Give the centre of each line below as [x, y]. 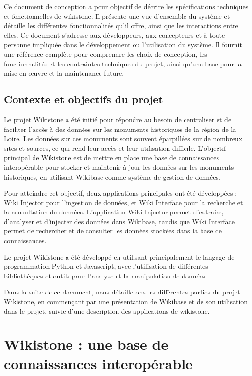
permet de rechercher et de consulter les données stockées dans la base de [113, 231]
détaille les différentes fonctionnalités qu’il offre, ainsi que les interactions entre [121, 25]
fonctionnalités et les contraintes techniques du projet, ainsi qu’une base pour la [123, 63]
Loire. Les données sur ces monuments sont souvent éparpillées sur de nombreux [123, 139]
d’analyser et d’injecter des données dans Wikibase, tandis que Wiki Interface [119, 221]
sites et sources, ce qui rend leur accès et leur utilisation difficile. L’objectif [115, 148]
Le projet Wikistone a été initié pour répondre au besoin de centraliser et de [118, 119]
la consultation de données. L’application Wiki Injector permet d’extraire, [114, 212]
